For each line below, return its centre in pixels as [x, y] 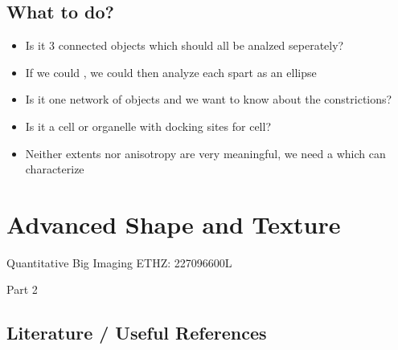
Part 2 [22, 289]
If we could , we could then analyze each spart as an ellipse [171, 72]
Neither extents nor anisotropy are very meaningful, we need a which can [205, 153]
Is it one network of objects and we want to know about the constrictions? [209, 99]
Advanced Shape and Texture [174, 224]
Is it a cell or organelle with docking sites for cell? [148, 126]
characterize [55, 169]
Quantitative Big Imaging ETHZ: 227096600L [119, 262]
